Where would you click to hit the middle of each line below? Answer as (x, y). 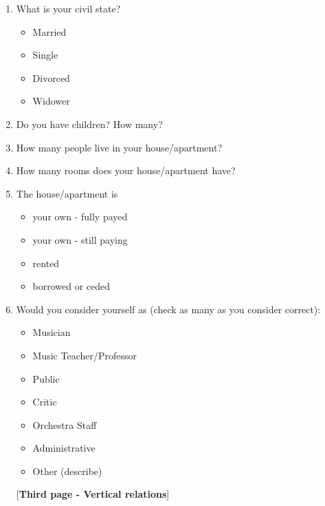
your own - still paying (80, 239)
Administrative (64, 448)
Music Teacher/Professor (85, 355)
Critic (45, 402)
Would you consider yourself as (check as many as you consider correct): (168, 309)
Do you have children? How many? (89, 124)
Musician (52, 332)
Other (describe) (67, 471)
